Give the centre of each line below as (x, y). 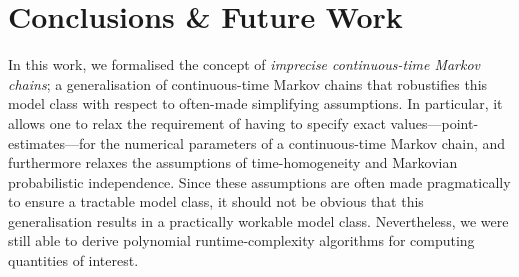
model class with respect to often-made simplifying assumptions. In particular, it (255, 103)
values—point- (434, 122)
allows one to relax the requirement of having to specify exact (197, 122)
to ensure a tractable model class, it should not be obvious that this (216, 201)
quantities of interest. (73, 260)
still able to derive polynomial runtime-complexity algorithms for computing (241, 240)
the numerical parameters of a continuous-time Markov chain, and (303, 142)
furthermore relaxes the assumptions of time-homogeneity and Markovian (233, 162)
